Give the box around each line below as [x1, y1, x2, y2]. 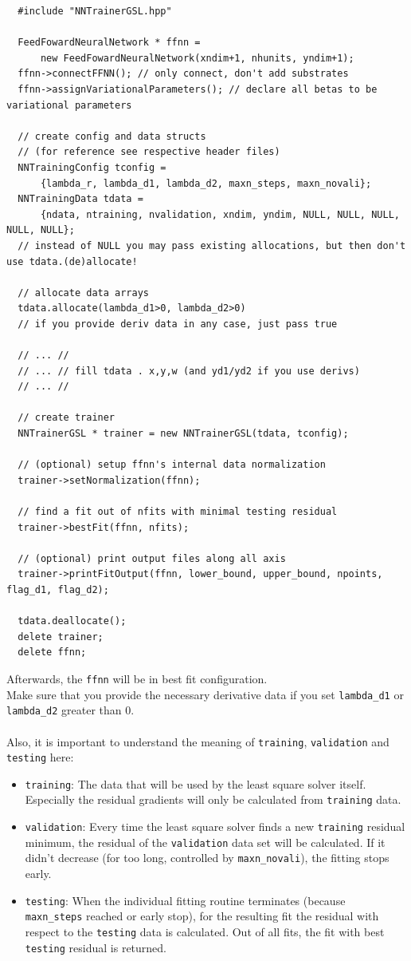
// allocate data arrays [18, 287, 149, 299]
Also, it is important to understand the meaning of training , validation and [6, 733, 389, 749]
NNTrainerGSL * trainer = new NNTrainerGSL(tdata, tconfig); [18, 428, 349, 440]
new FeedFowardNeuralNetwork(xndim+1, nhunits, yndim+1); [40, 52, 354, 64]
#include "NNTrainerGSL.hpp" [18, 6, 172, 17]
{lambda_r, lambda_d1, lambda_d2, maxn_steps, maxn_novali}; [40, 177, 372, 189]
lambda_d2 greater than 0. [6, 702, 135, 718]
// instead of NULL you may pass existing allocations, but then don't [18, 239, 406, 251]
